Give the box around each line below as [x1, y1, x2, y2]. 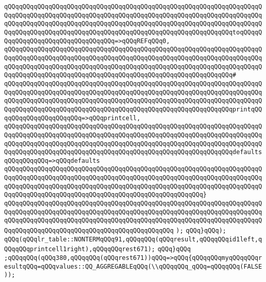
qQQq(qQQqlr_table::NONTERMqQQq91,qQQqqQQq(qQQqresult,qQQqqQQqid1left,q [4, 235, 262, 243]
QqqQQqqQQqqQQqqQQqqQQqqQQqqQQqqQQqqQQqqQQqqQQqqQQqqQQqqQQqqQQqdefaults [4, 148, 262, 156]
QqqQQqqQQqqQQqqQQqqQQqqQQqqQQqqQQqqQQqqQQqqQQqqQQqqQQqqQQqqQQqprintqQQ [4, 105, 262, 113]
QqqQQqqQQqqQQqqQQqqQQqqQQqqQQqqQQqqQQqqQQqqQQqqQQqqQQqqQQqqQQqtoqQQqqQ [4, 28, 262, 36]
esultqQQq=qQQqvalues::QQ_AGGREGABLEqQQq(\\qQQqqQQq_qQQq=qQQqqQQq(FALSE [4, 262, 262, 270]
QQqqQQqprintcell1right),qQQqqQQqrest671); [4, 246, 155, 253]
